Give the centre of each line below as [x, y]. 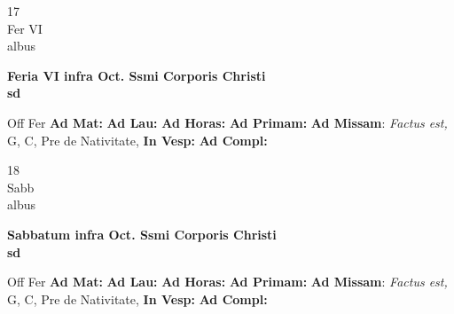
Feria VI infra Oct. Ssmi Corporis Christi [137, 75]
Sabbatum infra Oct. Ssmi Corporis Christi [142, 234]
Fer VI [25, 28]
